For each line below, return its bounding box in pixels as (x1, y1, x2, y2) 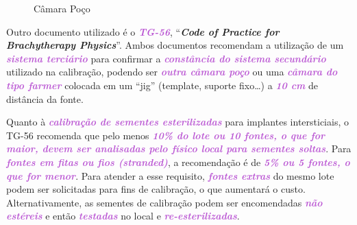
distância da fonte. (6, 91, 84, 106)
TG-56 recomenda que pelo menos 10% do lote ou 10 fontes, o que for (6, 128, 325, 142)
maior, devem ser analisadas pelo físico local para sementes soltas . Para (6, 141, 352, 156)
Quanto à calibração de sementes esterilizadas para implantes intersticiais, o (6, 115, 349, 129)
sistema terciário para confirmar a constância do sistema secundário (6, 51, 326, 65)
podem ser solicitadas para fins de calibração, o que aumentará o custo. (6, 182, 306, 196)
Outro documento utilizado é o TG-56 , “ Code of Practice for (6, 24, 280, 38)
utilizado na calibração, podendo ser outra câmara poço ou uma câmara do (6, 64, 338, 79)
